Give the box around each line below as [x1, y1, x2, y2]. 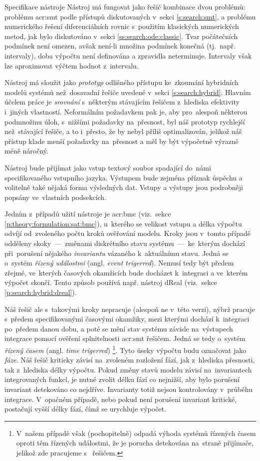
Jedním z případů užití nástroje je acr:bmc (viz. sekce [4, 208, 171, 219]
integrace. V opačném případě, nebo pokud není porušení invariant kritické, [4, 393, 237, 404]
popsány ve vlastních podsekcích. [4, 191, 107, 202]
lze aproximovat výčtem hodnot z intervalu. [4, 60, 139, 70]
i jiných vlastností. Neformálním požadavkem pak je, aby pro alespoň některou [4, 106, 248, 116]
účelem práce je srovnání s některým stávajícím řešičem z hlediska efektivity [4, 96, 240, 107]
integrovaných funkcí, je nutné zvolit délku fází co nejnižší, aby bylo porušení [4, 374, 240, 384]
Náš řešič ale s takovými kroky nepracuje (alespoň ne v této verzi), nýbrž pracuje [4, 303, 255, 314]
